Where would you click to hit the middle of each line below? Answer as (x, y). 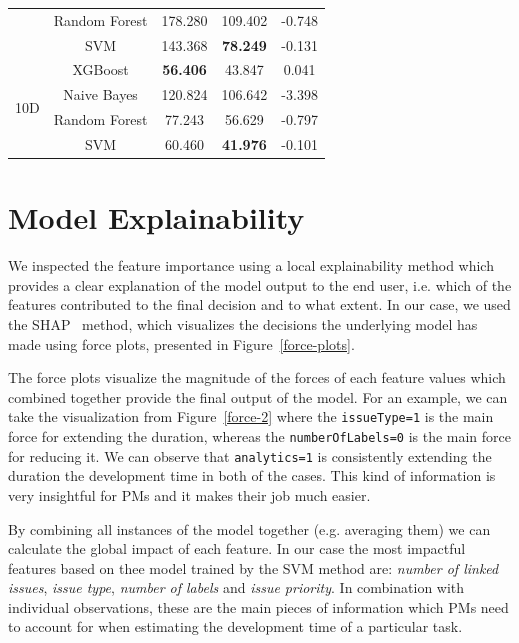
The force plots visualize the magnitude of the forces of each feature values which (257, 377)
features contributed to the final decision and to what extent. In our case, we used (259, 304)
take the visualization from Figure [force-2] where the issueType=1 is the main (251, 416)
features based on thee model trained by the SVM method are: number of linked (253, 567)
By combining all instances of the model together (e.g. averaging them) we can (249, 528)
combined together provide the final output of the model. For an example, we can (258, 396)
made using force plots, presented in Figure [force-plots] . (181, 343)
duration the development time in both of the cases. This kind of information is (252, 475)
